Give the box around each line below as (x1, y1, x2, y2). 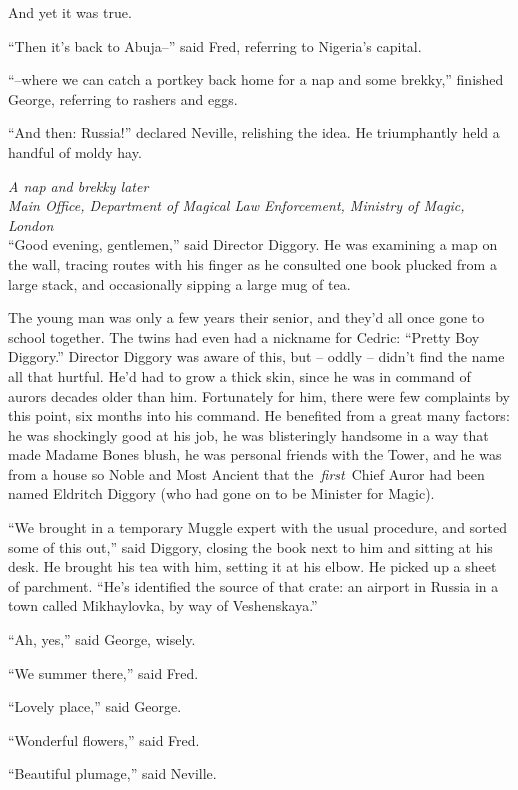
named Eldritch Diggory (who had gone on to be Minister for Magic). (8, 483, 435, 504)
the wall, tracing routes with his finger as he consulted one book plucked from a (8, 253, 497, 274)
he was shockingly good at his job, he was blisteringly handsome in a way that (8, 424, 489, 445)
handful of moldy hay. (8, 141, 142, 162)
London (8, 214, 54, 235)
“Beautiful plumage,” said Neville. (8, 763, 217, 784)
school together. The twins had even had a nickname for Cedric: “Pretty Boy (8, 326, 480, 347)
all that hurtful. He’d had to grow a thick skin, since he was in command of (8, 365, 471, 386)
